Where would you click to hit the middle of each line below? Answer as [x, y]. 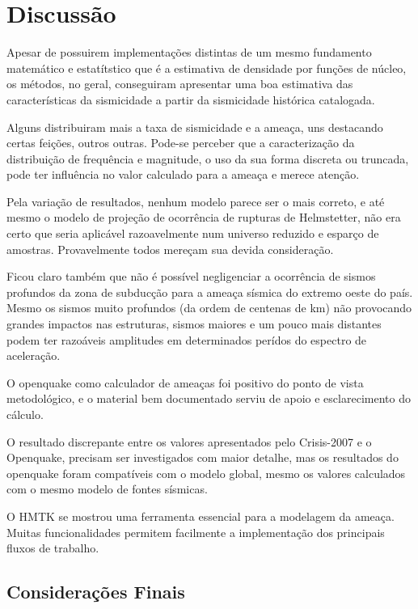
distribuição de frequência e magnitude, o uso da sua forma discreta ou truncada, [208, 158]
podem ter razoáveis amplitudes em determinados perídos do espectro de [187, 339]
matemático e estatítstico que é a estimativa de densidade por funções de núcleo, [207, 68]
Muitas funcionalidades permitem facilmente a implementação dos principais [196, 532]
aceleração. [34, 355]
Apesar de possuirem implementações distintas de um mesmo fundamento [189, 52]
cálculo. [25, 414]
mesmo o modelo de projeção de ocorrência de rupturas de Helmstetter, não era [204, 217]
